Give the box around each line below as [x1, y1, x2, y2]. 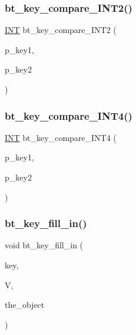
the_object [5, 298, 45, 311]
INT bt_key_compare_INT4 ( [5, 131, 117, 143]
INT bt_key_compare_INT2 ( [5, 24, 117, 36]
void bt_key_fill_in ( [5, 239, 84, 251]
